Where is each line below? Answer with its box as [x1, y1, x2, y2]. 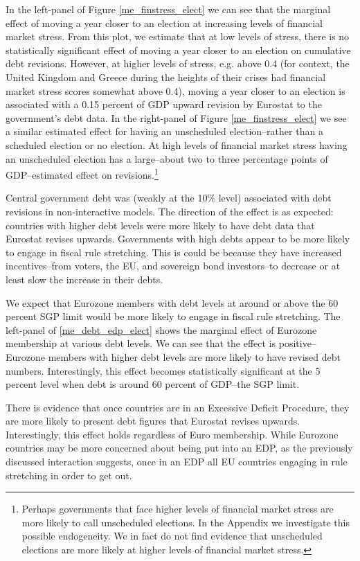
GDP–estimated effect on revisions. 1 [6, 166, 159, 181]
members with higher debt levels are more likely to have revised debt [48, 349, 341, 364]
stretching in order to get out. [6, 467, 132, 482]
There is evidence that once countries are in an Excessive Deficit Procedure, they [6, 400, 350, 414]
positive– [278, 336, 316, 350]
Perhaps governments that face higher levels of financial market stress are [21, 501, 334, 516]
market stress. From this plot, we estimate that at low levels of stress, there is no [6, 29, 350, 44]
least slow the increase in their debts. [6, 271, 163, 286]
